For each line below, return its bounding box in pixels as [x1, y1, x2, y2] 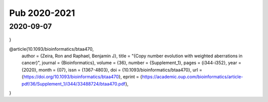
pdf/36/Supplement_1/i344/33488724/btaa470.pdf [21, 81, 126, 87]
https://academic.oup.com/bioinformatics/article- [142, 74, 243, 80]
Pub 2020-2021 [9, 7, 75, 18]
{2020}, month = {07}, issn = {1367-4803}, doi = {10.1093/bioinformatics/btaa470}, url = [21, 67, 202, 73]
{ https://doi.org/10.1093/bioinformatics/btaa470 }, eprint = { [21, 74, 142, 80]
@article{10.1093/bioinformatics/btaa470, [9, 46, 94, 52]
